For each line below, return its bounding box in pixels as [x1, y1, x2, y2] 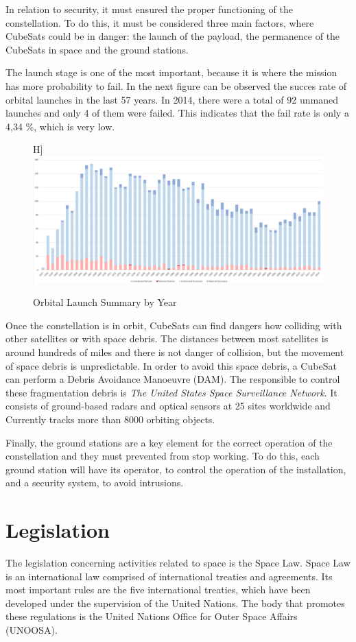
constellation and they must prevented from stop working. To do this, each [5, 449, 320, 463]
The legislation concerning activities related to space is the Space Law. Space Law [5, 556, 351, 570]
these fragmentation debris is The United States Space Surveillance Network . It [5, 385, 337, 399]
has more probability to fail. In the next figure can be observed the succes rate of [5, 78, 347, 93]
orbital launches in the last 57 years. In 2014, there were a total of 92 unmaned [5, 92, 338, 106]
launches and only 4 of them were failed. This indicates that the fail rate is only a [5, 106, 349, 120]
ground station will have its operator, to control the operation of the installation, [5, 462, 346, 476]
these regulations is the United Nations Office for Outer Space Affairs [5, 609, 298, 623]
